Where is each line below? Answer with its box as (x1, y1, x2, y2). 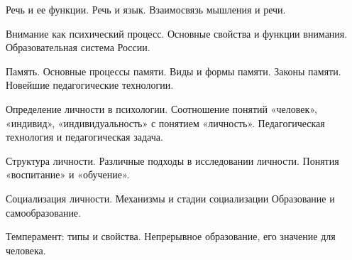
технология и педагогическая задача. (6, 129, 163, 144)
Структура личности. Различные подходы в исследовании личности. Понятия (6, 153, 339, 168)
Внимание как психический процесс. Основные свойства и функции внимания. (6, 26, 348, 40)
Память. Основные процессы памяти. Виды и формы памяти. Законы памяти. (6, 63, 341, 78)
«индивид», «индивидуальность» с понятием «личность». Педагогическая (6, 115, 325, 130)
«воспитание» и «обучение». (6, 167, 130, 182)
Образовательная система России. (6, 40, 150, 55)
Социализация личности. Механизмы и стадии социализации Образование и (6, 190, 335, 205)
